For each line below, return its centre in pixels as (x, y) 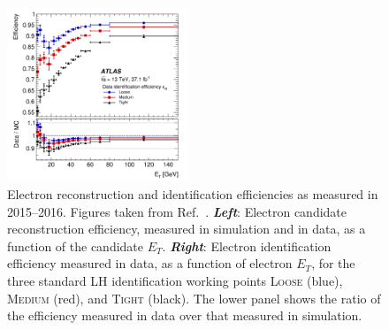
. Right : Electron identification (247, 246)
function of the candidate (76, 246)
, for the (333, 263)
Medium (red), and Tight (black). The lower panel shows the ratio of (194, 298)
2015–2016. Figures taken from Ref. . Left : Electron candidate (177, 211)
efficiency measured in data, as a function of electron (150, 263)
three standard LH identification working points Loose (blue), (175, 280)
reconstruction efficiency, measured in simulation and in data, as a (187, 229)
